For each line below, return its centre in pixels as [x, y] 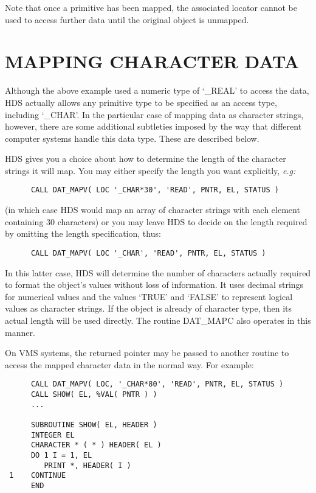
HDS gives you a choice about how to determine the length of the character [146, 159]
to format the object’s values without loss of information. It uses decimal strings [154, 285]
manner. [20, 332]
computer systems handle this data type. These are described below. [132, 138]
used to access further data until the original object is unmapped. [127, 19]
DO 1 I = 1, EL [61, 455]
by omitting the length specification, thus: [83, 233]
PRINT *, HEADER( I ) [88, 465]
